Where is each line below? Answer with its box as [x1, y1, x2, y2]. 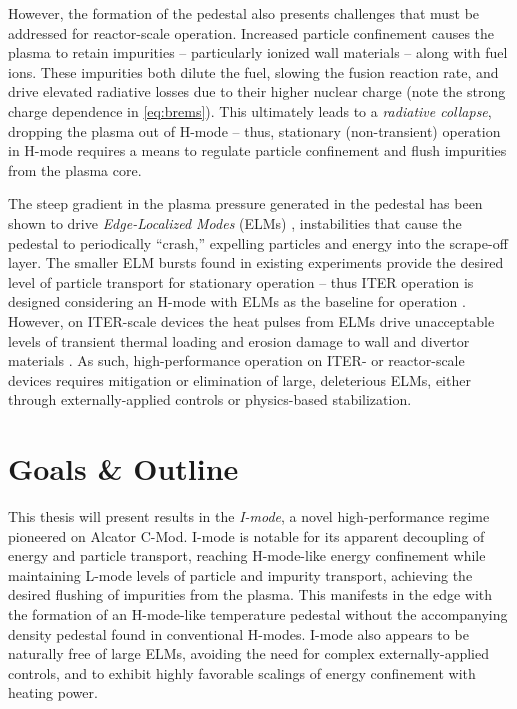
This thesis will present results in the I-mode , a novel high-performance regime [8, 506, 490, 526]
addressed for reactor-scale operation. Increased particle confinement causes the [8, 22, 495, 43]
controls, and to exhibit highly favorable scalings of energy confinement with [8, 662, 476, 683]
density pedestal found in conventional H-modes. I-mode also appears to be [8, 623, 469, 644]
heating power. [8, 682, 98, 703]
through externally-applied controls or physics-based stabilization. [8, 389, 412, 410]
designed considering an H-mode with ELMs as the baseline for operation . [8, 291, 466, 312]
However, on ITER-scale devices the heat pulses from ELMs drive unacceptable [8, 310, 495, 331]
